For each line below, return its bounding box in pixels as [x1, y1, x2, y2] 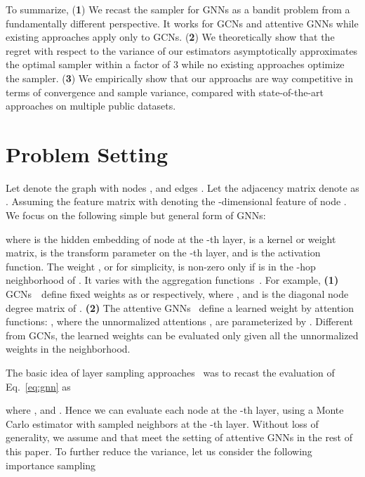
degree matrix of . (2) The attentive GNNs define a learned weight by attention [6, 300, 354, 315]
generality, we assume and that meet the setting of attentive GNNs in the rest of [6, 430, 353, 445]
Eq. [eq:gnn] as [6, 379, 71, 393]
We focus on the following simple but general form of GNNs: [6, 208, 266, 223]
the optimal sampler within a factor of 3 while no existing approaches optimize [6, 57, 345, 72]
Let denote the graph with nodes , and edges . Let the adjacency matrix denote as [6, 180, 359, 195]
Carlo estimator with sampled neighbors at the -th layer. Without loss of [6, 416, 319, 431]
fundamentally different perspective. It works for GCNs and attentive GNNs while [6, 15, 359, 30]
